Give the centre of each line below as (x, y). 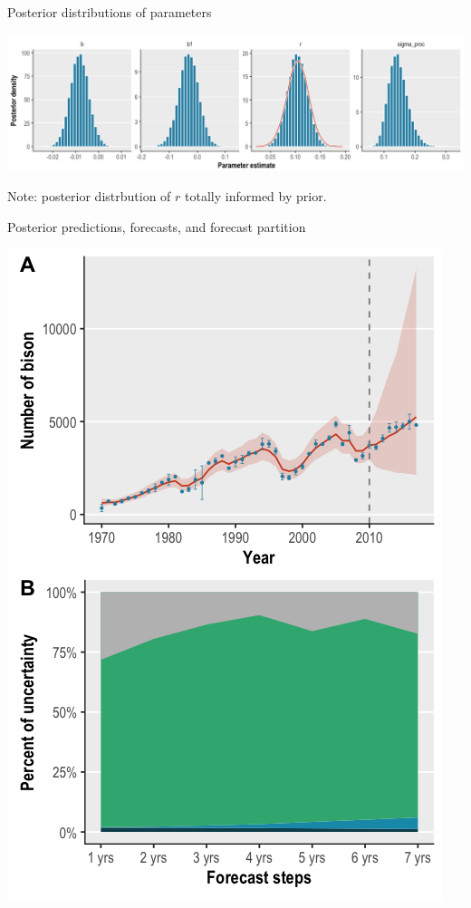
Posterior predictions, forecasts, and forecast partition (157, 226)
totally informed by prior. (256, 196)
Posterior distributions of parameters (110, 12)
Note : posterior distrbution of (89, 196)
